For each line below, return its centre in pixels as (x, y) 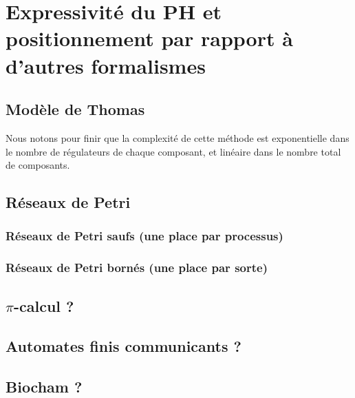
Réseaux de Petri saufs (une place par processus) (144, 236)
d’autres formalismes (106, 65)
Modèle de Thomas (75, 109)
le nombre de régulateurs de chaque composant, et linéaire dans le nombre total (173, 151)
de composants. (38, 165)
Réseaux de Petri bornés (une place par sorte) (137, 268)
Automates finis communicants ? (123, 346)
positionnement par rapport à (149, 38)
